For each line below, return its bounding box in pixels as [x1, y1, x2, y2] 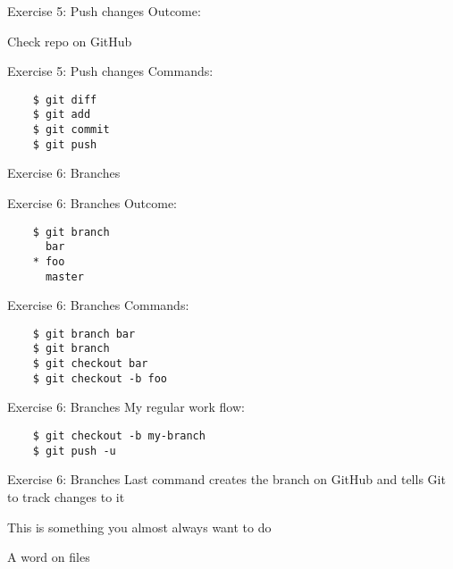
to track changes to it [7, 487, 125, 506]
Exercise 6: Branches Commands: [7, 296, 189, 314]
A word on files [7, 548, 90, 566]
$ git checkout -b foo [32, 372, 167, 385]
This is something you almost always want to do [7, 517, 272, 536]
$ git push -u [32, 444, 116, 457]
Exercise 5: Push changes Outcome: [7, 2, 201, 20]
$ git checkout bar [32, 357, 148, 371]
